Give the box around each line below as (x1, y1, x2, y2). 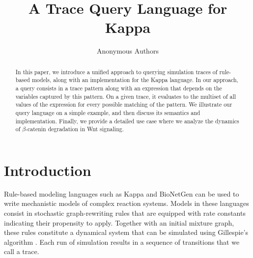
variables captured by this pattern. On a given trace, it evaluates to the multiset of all (15, 92, 236, 100)
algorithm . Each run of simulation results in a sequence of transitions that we (4, 236, 240, 247)
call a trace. (4, 246, 39, 257)
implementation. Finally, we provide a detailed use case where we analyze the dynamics (15, 116, 239, 125)
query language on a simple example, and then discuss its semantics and (15, 108, 200, 116)
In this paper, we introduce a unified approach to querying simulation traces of (15, 67, 218, 76)
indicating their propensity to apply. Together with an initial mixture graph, (4, 217, 234, 228)
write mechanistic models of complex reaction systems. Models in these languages (4, 198, 249, 208)
